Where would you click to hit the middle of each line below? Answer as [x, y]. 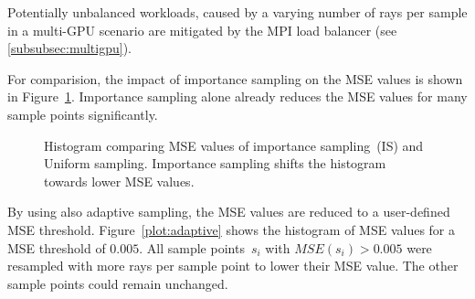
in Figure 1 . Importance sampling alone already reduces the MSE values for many [237, 96]
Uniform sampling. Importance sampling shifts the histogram [215, 163]
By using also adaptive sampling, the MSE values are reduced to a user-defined [229, 212]
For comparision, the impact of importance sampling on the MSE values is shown [235, 78]
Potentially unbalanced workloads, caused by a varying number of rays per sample [237, 12]
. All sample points [192, 247]
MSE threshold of [57, 247]
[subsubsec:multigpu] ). [69, 48]
